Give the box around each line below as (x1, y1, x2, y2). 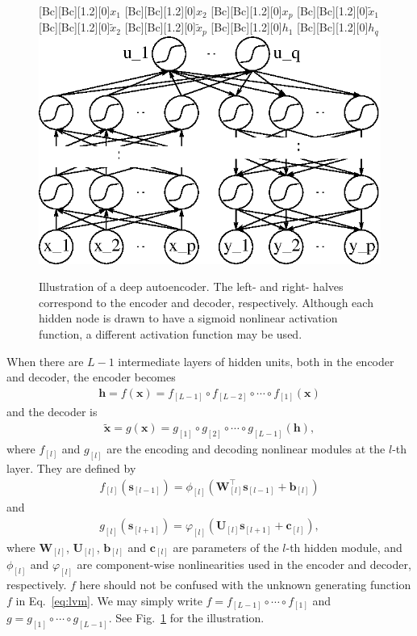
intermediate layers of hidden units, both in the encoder (118, 352, 394, 369)
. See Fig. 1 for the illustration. (108, 609, 265, 626)
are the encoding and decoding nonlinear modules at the (106, 440, 386, 457)
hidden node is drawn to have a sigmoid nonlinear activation (39, 310, 338, 326)
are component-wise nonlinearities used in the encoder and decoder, (77, 556, 411, 573)
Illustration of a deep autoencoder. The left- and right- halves (39, 278, 344, 295)
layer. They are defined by (6, 459, 136, 476)
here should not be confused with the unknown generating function (79, 576, 411, 593)
